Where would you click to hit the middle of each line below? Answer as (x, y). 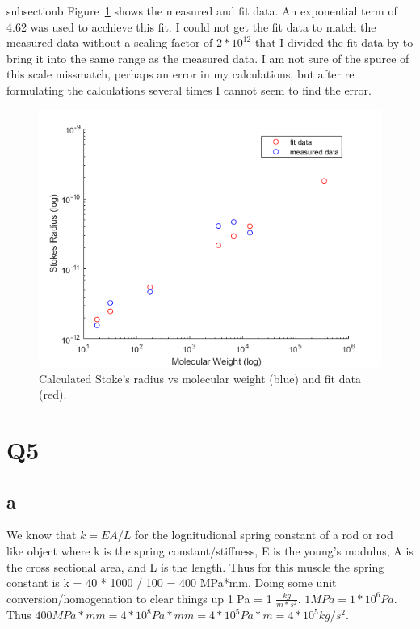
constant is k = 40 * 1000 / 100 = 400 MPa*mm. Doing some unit (172, 583)
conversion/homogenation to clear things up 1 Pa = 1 (139, 598)
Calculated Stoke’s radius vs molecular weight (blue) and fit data (200, 378)
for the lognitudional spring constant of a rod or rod (264, 535)
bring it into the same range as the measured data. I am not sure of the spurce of (208, 58)
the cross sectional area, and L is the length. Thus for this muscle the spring (195, 566)
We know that (42, 535)
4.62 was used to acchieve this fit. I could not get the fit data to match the (191, 26)
